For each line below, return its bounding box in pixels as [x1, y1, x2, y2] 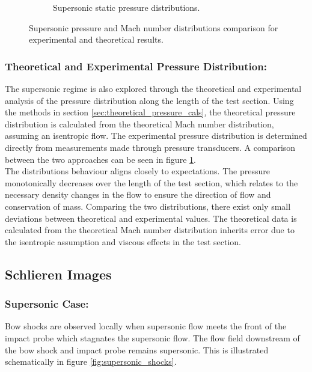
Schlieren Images [5, 264, 112, 283]
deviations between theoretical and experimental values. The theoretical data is [5, 212, 297, 224]
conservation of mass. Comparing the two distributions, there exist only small [5, 200, 291, 212]
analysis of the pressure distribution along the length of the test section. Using [5, 94, 294, 106]
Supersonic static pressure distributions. [53, 1, 200, 13]
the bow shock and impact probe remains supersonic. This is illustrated [5, 343, 269, 356]
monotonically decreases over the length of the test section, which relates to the [5, 176, 298, 189]
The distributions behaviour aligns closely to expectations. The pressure [5, 165, 270, 177]
